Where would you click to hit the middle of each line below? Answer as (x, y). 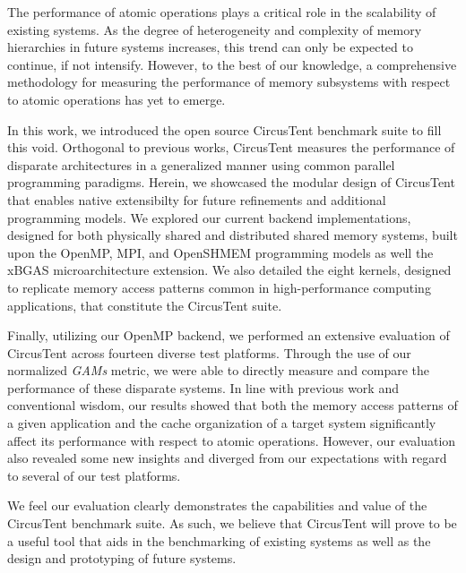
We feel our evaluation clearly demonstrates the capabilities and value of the (217, 505)
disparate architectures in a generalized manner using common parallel (201, 164)
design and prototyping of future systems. (122, 558)
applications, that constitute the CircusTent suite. (145, 305)
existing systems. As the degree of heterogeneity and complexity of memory (215, 29)
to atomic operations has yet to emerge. (116, 99)
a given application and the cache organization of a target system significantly (222, 423)
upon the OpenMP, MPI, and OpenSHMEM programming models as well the (220, 252)
